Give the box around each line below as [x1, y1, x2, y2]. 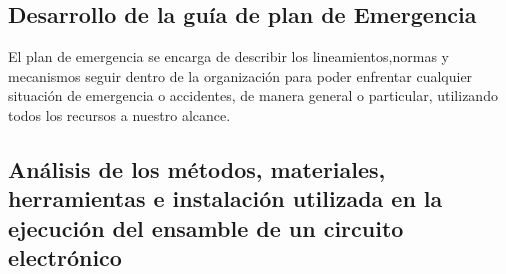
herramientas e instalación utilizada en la [8, 183, 443, 214]
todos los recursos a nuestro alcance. [8, 104, 231, 125]
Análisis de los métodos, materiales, [8, 153, 386, 184]
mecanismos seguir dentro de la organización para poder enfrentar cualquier [8, 65, 473, 86]
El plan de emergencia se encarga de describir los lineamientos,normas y [8, 46, 449, 67]
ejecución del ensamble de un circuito [8, 212, 404, 243]
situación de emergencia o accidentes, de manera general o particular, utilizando [8, 85, 498, 106]
